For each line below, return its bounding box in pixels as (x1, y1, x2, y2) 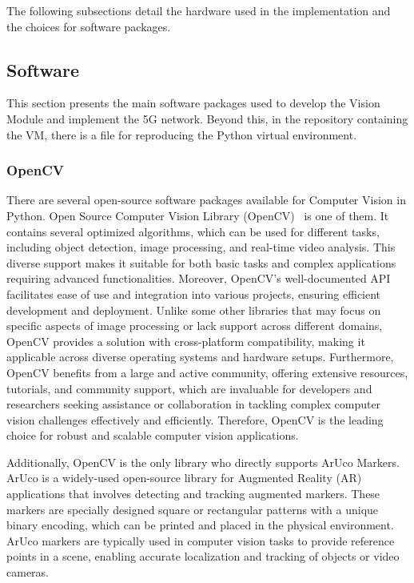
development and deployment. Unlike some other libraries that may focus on (6, 301, 381, 318)
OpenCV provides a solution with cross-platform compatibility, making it (6, 332, 365, 349)
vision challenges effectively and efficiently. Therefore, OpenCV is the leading (6, 411, 384, 428)
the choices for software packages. (6, 18, 171, 34)
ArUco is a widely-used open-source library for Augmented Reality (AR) (6, 469, 362, 486)
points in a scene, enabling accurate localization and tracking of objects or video (6, 548, 400, 565)
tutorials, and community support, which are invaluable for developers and (6, 380, 372, 396)
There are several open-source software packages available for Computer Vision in (6, 191, 406, 208)
